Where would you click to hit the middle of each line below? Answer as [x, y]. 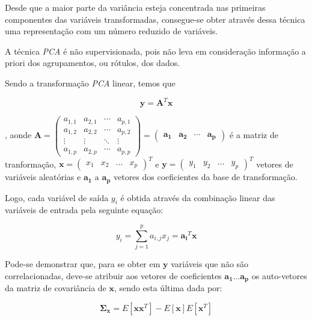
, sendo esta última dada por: [168, 288]
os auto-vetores [279, 275]
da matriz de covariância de [56, 288]
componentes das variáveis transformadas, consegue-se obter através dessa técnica [155, 19]
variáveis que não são [210, 264]
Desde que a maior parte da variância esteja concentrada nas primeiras [135, 7]
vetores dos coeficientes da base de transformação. [205, 177]
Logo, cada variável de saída [57, 197]
